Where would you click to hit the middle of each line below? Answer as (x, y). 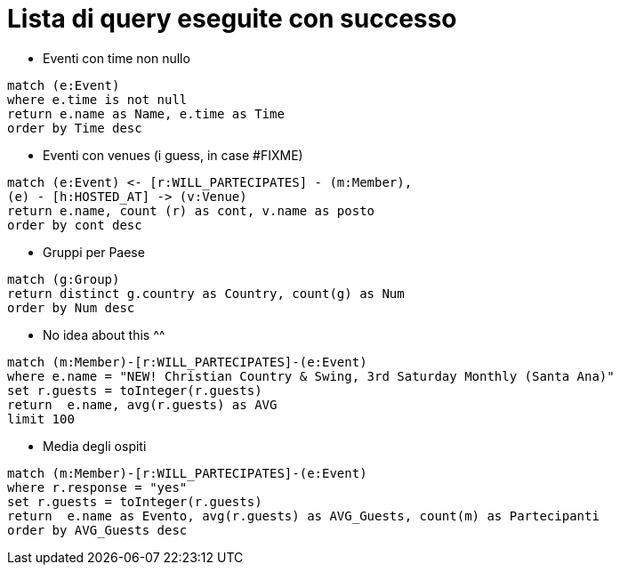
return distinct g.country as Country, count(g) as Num (206, 293)
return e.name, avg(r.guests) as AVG (142, 404)
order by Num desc (71, 307)
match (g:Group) (64, 279)
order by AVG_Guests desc (97, 530)
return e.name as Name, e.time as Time (146, 113)
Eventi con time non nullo (117, 58)
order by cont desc (75, 225)
